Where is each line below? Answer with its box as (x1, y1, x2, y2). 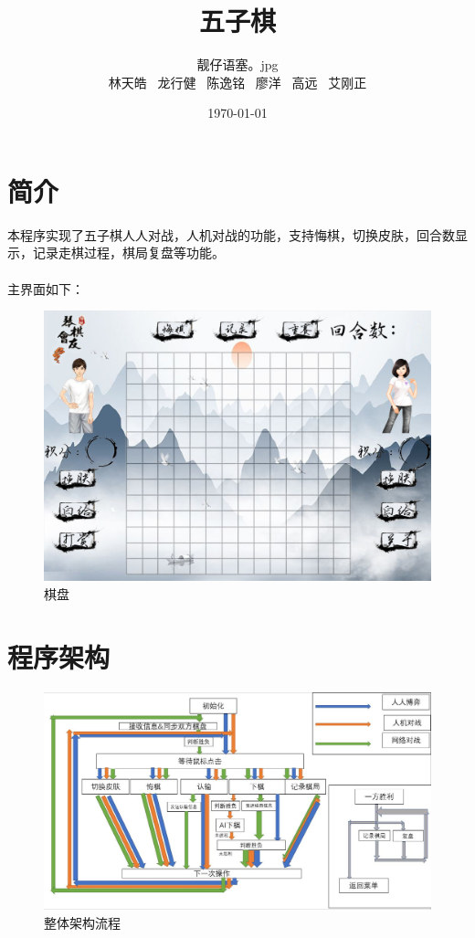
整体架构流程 (44, 913, 121, 933)
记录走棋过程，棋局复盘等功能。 (32, 243, 225, 262)
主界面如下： (7, 279, 84, 298)
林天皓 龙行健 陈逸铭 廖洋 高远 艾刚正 (108, 72, 367, 91)
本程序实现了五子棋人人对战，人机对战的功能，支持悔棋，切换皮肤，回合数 (7, 225, 455, 244)
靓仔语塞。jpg (196, 55, 279, 74)
